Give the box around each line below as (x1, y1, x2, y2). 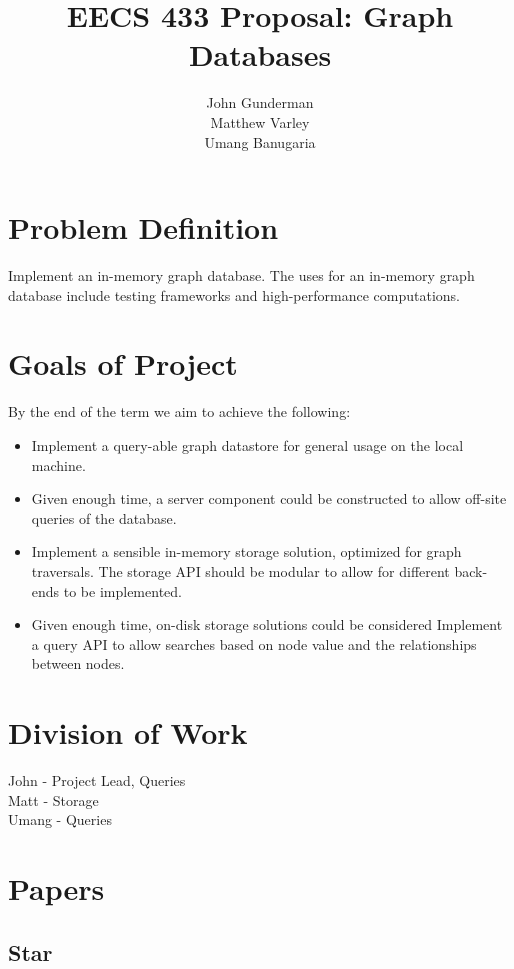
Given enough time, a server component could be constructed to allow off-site (31, 488, 507, 509)
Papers (8, 867, 105, 908)
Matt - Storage (8, 789, 99, 810)
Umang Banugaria (204, 131, 316, 152)
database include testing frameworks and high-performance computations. (8, 284, 460, 305)
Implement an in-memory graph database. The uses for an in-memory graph (8, 265, 475, 286)
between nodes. (31, 653, 125, 674)
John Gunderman (206, 92, 314, 113)
